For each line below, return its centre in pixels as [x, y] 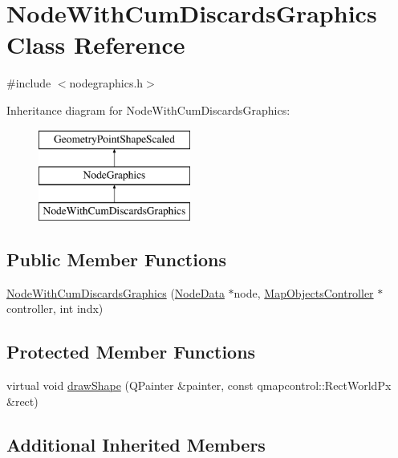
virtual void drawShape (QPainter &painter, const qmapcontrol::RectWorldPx [199, 385]
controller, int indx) [55, 308]
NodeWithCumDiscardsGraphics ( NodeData [116, 292]
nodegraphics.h [106, 83]
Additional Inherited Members [136, 444]
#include [29, 83]
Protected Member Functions [131, 352]
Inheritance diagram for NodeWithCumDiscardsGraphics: [148, 109]
